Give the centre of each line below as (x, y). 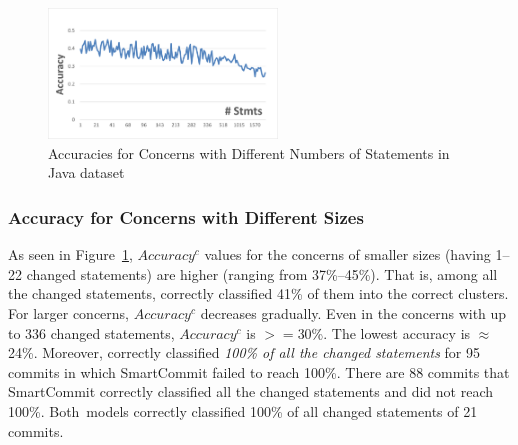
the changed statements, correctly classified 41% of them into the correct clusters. (258, 293)
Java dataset (86, 172)
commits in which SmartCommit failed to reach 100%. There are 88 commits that (259, 371)
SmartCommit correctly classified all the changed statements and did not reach (250, 391)
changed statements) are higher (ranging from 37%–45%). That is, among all (262, 273)
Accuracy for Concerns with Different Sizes (186, 217)
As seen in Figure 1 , (70, 254)
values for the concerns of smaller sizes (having (347, 254)
